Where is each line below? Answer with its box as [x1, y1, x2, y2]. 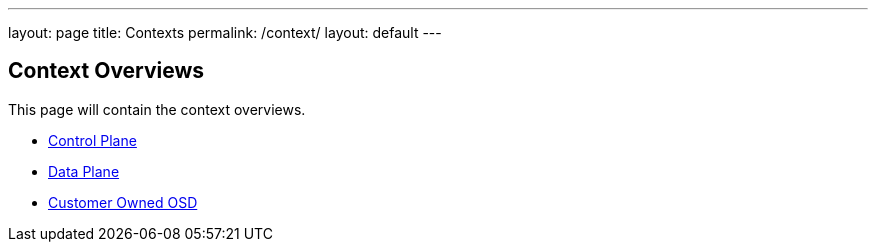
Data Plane [48, 162, 120, 180]
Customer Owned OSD [48, 193, 198, 211]
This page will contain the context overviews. [8, 100, 306, 118]
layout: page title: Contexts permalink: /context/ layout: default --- [8, 24, 442, 41]
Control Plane [48, 131, 137, 149]
